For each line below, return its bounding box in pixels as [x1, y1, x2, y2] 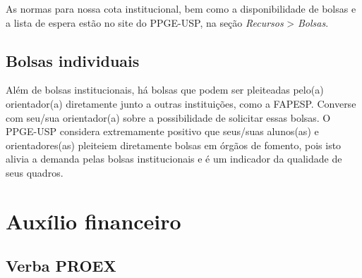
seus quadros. [6, 165, 64, 179]
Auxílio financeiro [6, 206, 181, 235]
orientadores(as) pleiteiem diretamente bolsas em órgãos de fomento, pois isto [6, 137, 342, 152]
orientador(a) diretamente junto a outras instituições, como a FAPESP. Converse [6, 96, 356, 110]
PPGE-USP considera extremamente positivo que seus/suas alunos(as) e [6, 124, 319, 139]
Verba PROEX [6, 255, 116, 277]
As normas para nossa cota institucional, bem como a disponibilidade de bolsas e [6, 1, 356, 15]
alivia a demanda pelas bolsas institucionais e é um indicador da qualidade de [6, 151, 342, 166]
